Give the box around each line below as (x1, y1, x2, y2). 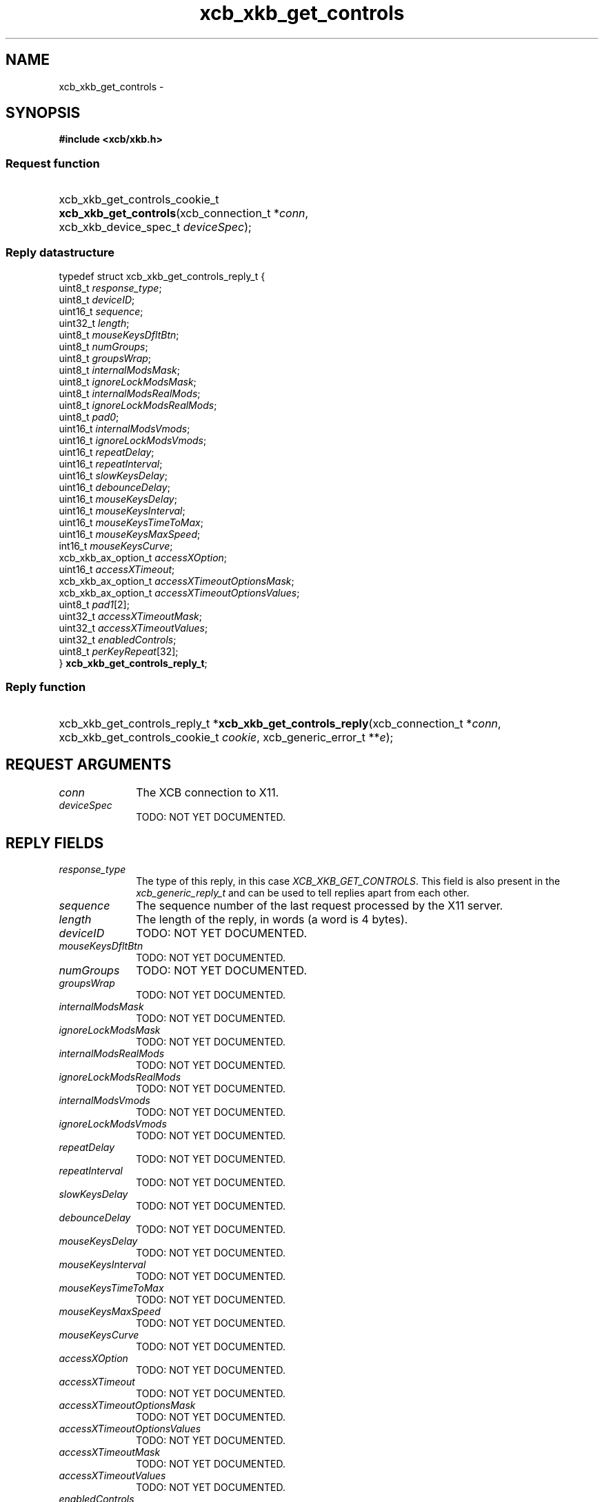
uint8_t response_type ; (59, 281, 162, 294)
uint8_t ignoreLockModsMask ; (59, 375, 197, 388)
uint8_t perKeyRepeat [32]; (59, 645, 179, 657)
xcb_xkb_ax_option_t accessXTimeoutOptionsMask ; (59, 574, 294, 587)
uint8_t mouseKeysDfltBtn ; (59, 328, 179, 341)
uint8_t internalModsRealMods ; (59, 387, 201, 399)
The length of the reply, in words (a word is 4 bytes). (136, 912, 408, 927)
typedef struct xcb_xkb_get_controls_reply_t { (59, 270, 265, 282)
